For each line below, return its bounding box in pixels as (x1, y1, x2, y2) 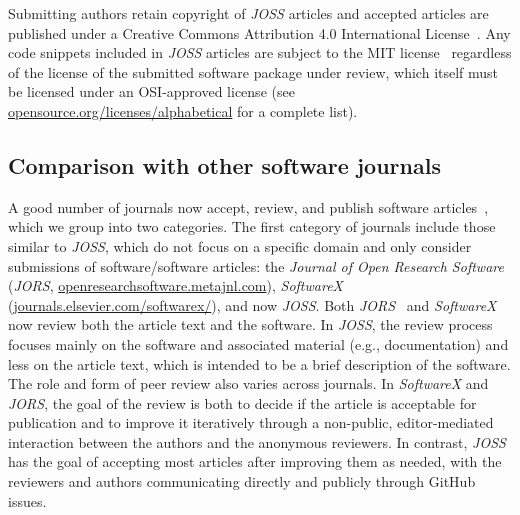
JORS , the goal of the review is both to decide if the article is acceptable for (8, 392, 477, 413)
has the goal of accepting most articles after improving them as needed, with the (8, 451, 502, 472)
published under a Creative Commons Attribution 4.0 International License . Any (8, 22, 511, 43)
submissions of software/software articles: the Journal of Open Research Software (8, 255, 504, 276)
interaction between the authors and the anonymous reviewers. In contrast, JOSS (8, 431, 506, 452)
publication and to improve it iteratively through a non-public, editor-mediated (8, 412, 494, 433)
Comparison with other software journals (8, 149, 441, 180)
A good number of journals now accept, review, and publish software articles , (8, 196, 489, 217)
